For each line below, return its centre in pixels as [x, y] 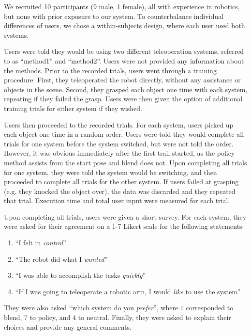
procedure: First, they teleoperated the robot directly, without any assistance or [122, 80]
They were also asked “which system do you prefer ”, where [91, 308]
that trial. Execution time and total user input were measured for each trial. [117, 200]
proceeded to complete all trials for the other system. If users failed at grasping [121, 182]
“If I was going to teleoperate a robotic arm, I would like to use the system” [128, 291]
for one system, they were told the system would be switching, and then [111, 172]
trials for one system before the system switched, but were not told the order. [119, 143]
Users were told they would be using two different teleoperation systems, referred [124, 51]
